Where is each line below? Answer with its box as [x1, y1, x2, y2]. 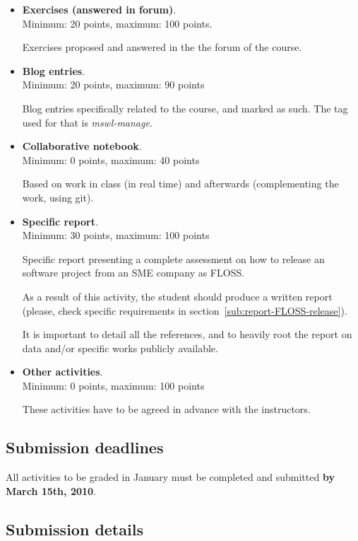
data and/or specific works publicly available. [22, 340, 218, 355]
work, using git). [22, 190, 94, 204]
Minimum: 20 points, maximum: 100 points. [22, 16, 213, 30]
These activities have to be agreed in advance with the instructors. [22, 402, 311, 417]
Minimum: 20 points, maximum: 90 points [22, 77, 205, 92]
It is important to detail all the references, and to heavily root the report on [22, 327, 352, 342]
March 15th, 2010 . [6, 483, 97, 498]
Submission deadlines [6, 436, 164, 458]
